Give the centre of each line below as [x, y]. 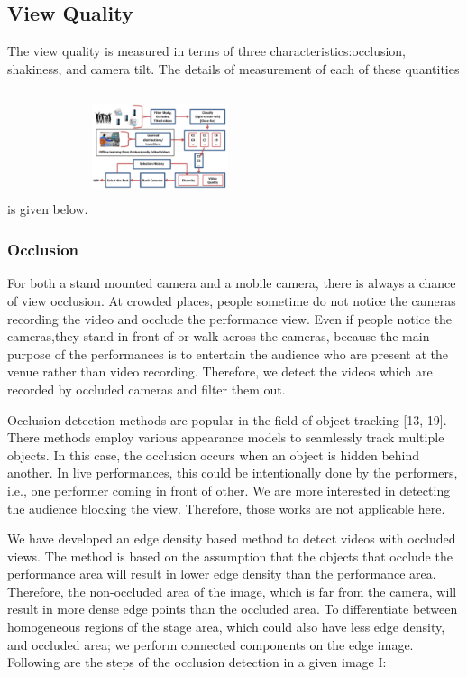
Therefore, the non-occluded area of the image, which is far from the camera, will [232, 591]
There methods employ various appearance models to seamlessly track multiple [226, 437]
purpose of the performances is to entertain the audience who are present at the [228, 353]
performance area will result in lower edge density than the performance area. [222, 574]
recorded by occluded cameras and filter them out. [147, 389]
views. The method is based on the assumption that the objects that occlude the [230, 556]
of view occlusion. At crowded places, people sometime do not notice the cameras [232, 300]
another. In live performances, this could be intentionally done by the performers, [233, 473]
